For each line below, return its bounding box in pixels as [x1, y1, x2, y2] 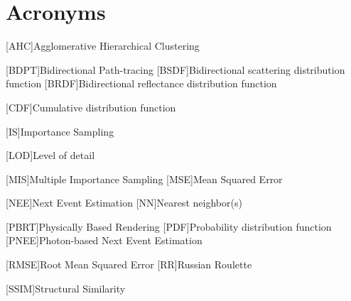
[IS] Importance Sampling [6, 124, 114, 138]
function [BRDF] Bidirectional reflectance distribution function [6, 76, 277, 91]
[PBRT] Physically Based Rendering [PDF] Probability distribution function [6, 219, 332, 234]
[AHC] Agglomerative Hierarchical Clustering [6, 38, 200, 53]
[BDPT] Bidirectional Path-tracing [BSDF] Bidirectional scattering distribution [6, 62, 345, 77]
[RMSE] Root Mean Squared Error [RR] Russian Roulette [6, 257, 252, 272]
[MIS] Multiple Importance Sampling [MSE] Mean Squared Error [6, 171, 283, 186]
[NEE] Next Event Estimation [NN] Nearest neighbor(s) [6, 195, 242, 210]
